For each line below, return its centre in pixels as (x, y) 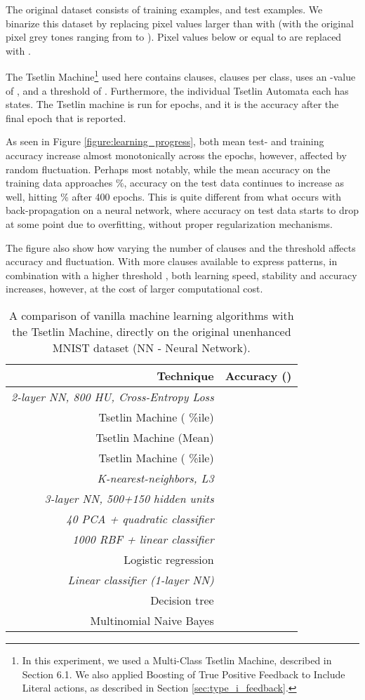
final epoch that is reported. (66, 117)
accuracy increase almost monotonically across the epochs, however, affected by (176, 155)
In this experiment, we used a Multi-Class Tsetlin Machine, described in (177, 660)
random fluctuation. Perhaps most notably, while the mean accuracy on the (168, 169)
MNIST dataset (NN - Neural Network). (151, 347)
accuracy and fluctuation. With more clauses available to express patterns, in (172, 261)
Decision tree (182, 600)
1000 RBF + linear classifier (143, 539)
